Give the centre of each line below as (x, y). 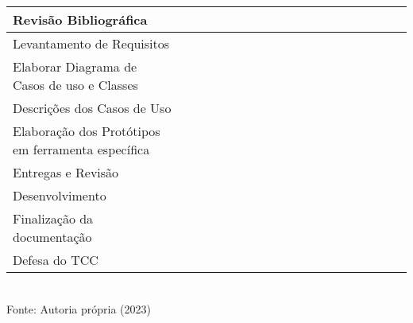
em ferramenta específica (81, 149)
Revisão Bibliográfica (80, 19)
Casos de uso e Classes (75, 85)
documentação (52, 237)
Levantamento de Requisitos (91, 43)
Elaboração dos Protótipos (87, 131)
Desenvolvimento (60, 195)
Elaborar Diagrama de (75, 66)
